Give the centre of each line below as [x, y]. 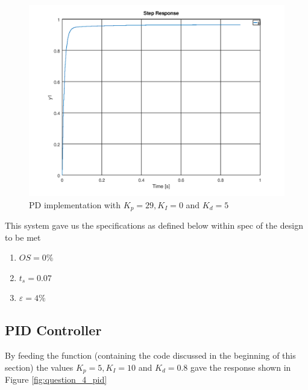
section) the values [39, 367]
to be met [23, 237]
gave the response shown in [241, 367]
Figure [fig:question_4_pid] [56, 379]
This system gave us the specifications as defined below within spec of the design [154, 225]
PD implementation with [75, 204]
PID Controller [53, 330]
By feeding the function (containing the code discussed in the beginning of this [150, 355]
